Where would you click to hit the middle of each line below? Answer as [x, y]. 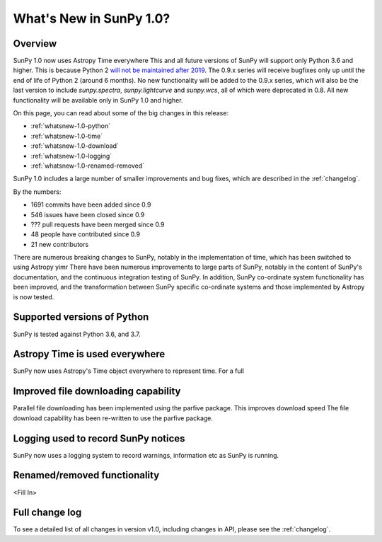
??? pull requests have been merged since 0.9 [98, 224]
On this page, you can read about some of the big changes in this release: [121, 113]
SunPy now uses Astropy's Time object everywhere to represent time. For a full [128, 371]
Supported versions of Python [81, 317]
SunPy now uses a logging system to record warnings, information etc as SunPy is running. [146, 455]
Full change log [47, 513]
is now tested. [34, 296]
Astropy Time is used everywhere [89, 354]
